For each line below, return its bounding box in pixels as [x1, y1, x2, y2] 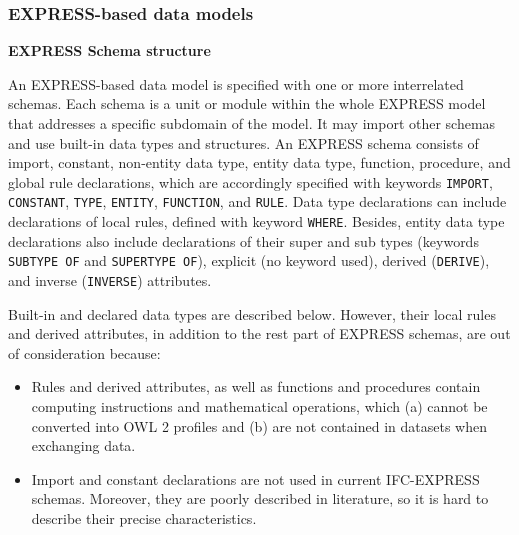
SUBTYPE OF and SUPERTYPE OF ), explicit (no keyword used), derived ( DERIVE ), [8, 250, 490, 271]
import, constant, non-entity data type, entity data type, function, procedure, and [8, 152, 511, 173]
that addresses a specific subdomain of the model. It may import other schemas [8, 113, 496, 133]
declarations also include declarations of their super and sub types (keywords [8, 230, 479, 251]
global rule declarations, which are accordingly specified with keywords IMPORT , [8, 171, 493, 192]
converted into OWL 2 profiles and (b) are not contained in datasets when [31, 415, 487, 436]
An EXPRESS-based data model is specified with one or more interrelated [8, 73, 464, 94]
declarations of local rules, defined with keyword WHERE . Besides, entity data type [8, 211, 505, 232]
